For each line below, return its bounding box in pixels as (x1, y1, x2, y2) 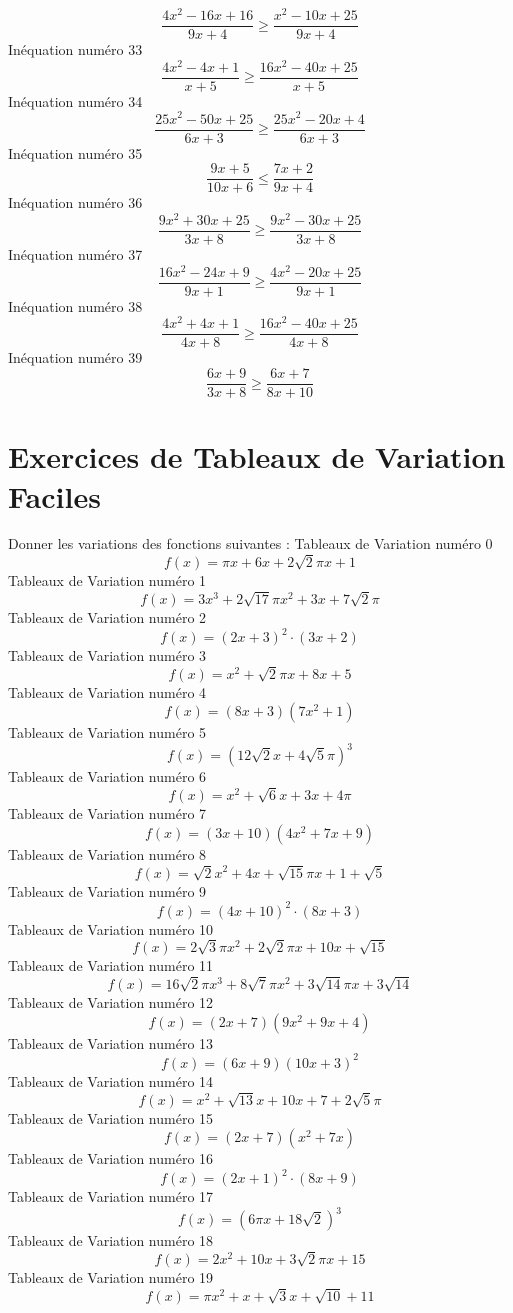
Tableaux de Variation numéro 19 (8, 1267, 214, 1288)
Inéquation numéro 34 (8, 90, 143, 111)
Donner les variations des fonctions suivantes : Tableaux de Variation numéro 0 (8, 533, 493, 554)
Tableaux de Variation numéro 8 (8, 843, 207, 864)
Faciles (8, 475, 101, 516)
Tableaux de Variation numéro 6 (8, 766, 207, 787)
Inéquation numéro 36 (8, 192, 143, 213)
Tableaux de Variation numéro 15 (8, 1107, 214, 1128)
